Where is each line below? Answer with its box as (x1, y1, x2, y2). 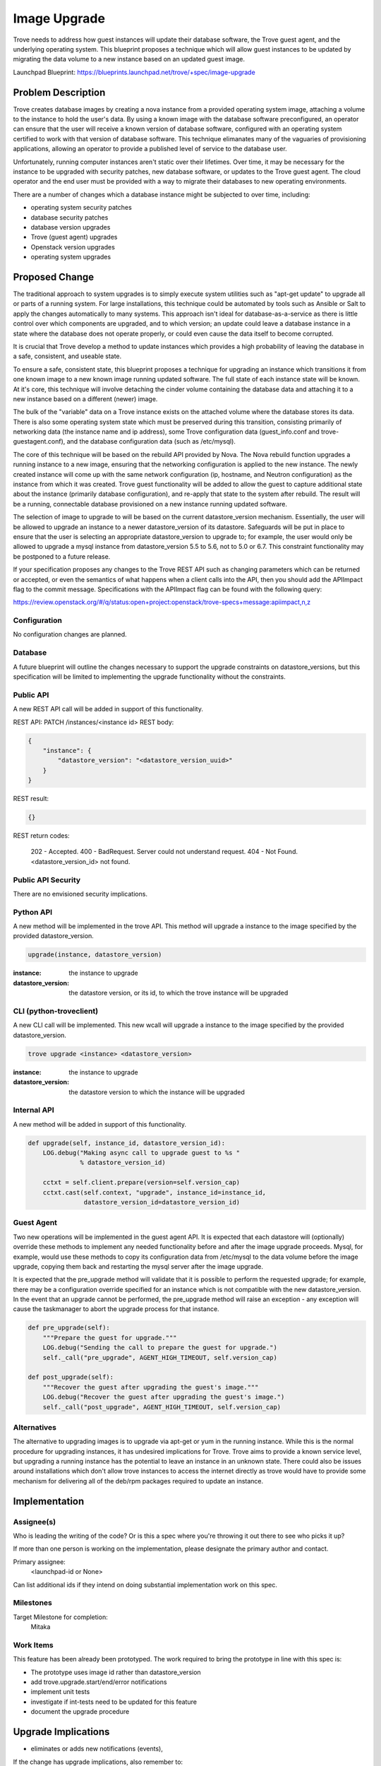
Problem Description (13, 86, 106, 98)
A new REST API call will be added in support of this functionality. (13, 705, 204, 713)
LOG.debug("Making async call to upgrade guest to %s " (42, 1149, 241, 1157)
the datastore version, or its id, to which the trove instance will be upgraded (68, 989, 289, 997)
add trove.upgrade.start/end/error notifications (30, 1678, 167, 1686)
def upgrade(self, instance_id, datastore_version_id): (28, 1139, 226, 1147)
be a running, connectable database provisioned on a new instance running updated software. (13, 499, 287, 508)
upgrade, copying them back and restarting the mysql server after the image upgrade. (13, 1262, 264, 1271)
